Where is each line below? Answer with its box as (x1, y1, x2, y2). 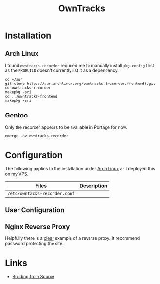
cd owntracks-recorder (5, 85, 51, 90)
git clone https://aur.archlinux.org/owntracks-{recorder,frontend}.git (5, 81, 156, 86)
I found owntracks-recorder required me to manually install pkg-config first (5, 63, 154, 68)
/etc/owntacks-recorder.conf (7, 190, 75, 196)
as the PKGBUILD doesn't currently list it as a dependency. (5, 67, 119, 73)
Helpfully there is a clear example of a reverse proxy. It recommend (5, 235, 140, 241)
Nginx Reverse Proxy (5, 222, 70, 231)
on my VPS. (5, 171, 29, 177)
